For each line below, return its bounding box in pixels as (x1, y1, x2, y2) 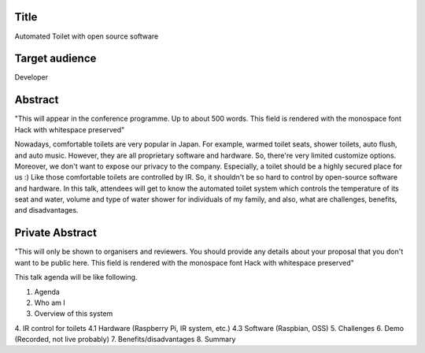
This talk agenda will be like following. (14, 273, 138, 282)
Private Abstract (14, 226, 98, 240)
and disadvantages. (14, 206, 79, 215)
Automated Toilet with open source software (14, 32, 159, 41)
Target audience (14, 52, 97, 65)
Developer (14, 72, 49, 82)
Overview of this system (34, 309, 113, 318)
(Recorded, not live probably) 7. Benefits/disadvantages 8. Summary (14, 335, 236, 344)
